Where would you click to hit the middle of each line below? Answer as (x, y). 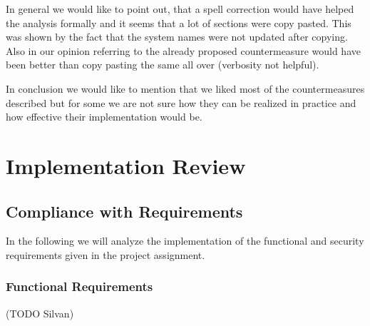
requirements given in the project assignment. (106, 254)
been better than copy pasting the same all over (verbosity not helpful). (163, 65)
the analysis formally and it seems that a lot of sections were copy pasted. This (179, 22)
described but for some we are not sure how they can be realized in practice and (181, 102)
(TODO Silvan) (40, 313)
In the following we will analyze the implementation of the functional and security (185, 241)
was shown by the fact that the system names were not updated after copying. (177, 37)
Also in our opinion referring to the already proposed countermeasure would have (183, 50)
